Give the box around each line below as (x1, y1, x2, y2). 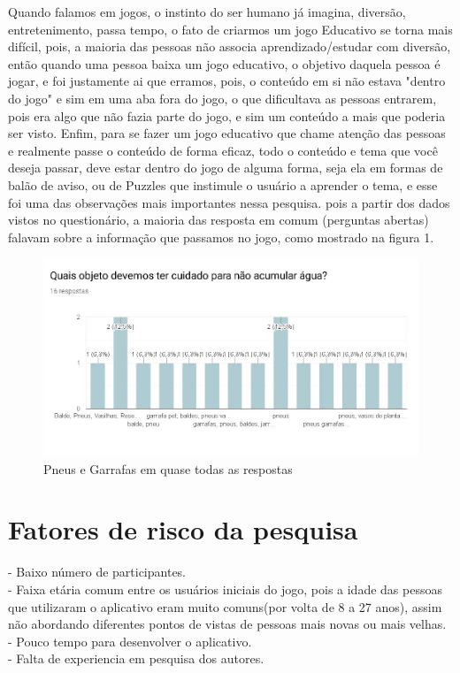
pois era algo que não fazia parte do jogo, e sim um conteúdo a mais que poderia (8, 106, 446, 125)
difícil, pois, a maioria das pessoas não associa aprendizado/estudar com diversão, (8, 37, 451, 56)
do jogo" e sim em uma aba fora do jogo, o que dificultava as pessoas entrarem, (8, 88, 437, 107)
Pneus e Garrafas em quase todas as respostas (43, 459, 293, 478)
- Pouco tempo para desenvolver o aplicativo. (8, 631, 252, 650)
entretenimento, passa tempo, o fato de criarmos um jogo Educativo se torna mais (8, 19, 453, 38)
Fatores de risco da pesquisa (8, 511, 358, 547)
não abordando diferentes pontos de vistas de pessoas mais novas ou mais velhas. (8, 615, 447, 633)
